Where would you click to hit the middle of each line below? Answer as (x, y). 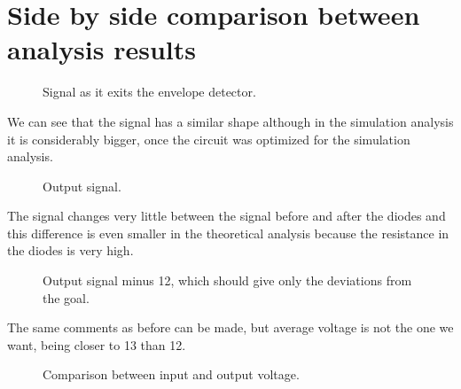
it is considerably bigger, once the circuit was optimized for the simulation (209, 139)
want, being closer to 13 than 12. (97, 344)
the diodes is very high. (70, 250)
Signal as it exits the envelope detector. (149, 92)
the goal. (66, 297)
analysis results (102, 49)
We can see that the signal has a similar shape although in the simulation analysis (230, 121)
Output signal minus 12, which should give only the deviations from (227, 280)
